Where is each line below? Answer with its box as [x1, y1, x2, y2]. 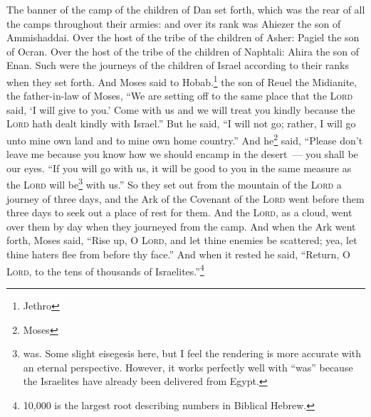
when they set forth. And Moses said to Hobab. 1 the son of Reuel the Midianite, [6, 72, 357, 89]
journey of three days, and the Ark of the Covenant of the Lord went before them [6, 191, 365, 206]
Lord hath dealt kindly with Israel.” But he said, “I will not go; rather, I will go [6, 116, 356, 131]
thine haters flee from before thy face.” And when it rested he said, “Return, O [6, 247, 350, 262]
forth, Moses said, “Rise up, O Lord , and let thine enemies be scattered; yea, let [6, 233, 357, 248]
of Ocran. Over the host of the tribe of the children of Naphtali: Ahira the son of [6, 43, 360, 58]
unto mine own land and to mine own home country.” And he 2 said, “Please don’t [6, 131, 363, 147]
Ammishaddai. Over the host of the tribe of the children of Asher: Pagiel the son [6, 30, 360, 45]
